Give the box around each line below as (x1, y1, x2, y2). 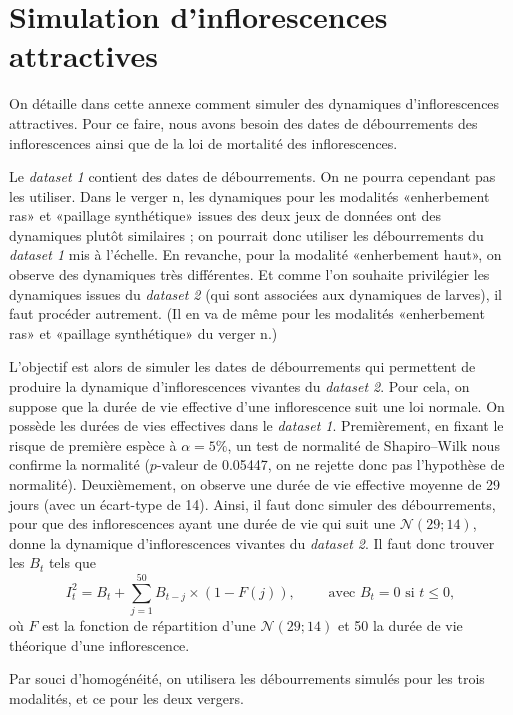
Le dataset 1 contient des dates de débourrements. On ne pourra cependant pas (9, 166, 496, 187)
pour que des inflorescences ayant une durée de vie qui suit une (9, 513, 396, 534)
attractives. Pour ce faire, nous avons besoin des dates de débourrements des (9, 112, 478, 133)
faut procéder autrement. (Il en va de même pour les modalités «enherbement (9, 303, 485, 324)
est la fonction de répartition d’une (42, 615, 256, 636)
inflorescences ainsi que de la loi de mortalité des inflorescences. (9, 132, 398, 153)
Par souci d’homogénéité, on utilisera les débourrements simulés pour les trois (9, 668, 485, 689)
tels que (48, 552, 97, 573)
